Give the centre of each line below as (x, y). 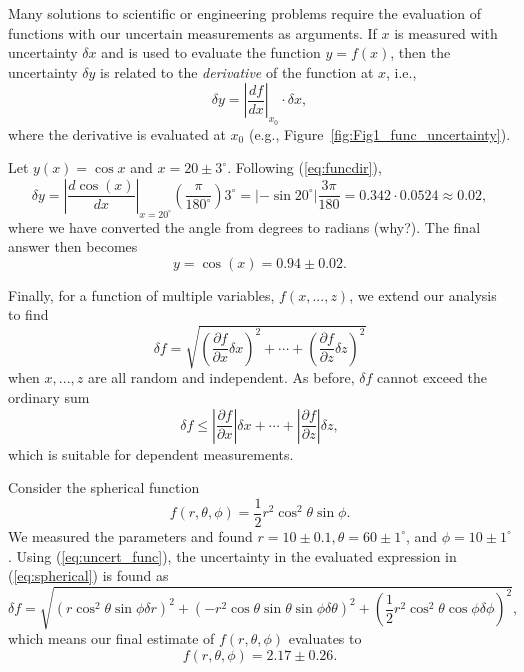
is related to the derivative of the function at (237, 71)
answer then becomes (73, 246)
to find (28, 314)
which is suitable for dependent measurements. (151, 453)
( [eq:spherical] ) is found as (88, 575)
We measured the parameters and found (130, 535)
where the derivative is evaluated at (117, 133)
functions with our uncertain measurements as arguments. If (192, 32)
